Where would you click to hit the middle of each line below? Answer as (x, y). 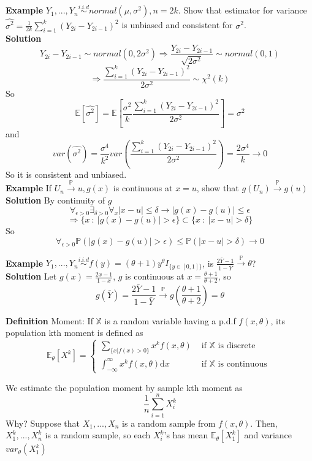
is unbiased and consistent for (177, 25)
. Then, (264, 423)
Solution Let (31, 276)
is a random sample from (169, 423)
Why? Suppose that (43, 423)
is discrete (237, 346)
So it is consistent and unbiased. (66, 174)
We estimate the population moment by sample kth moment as (124, 387)
